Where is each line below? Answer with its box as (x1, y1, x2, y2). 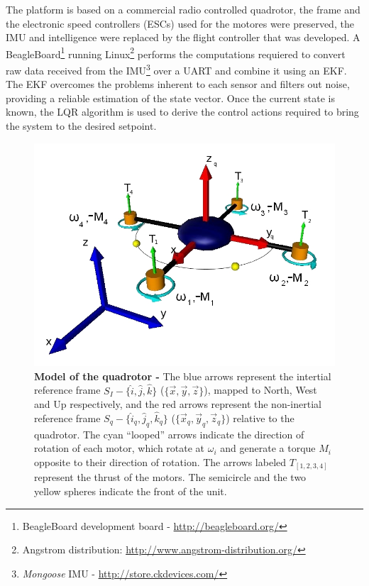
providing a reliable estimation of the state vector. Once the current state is (6, 90, 336, 105)
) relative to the (226, 410, 294, 425)
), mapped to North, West (204, 382, 317, 397)
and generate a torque (220, 441, 316, 455)
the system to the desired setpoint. (6, 118, 157, 133)
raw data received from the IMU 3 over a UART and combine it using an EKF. (6, 61, 347, 77)
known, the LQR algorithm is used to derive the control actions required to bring (6, 104, 359, 119)
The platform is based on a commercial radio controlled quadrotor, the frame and (6, 2, 360, 16)
